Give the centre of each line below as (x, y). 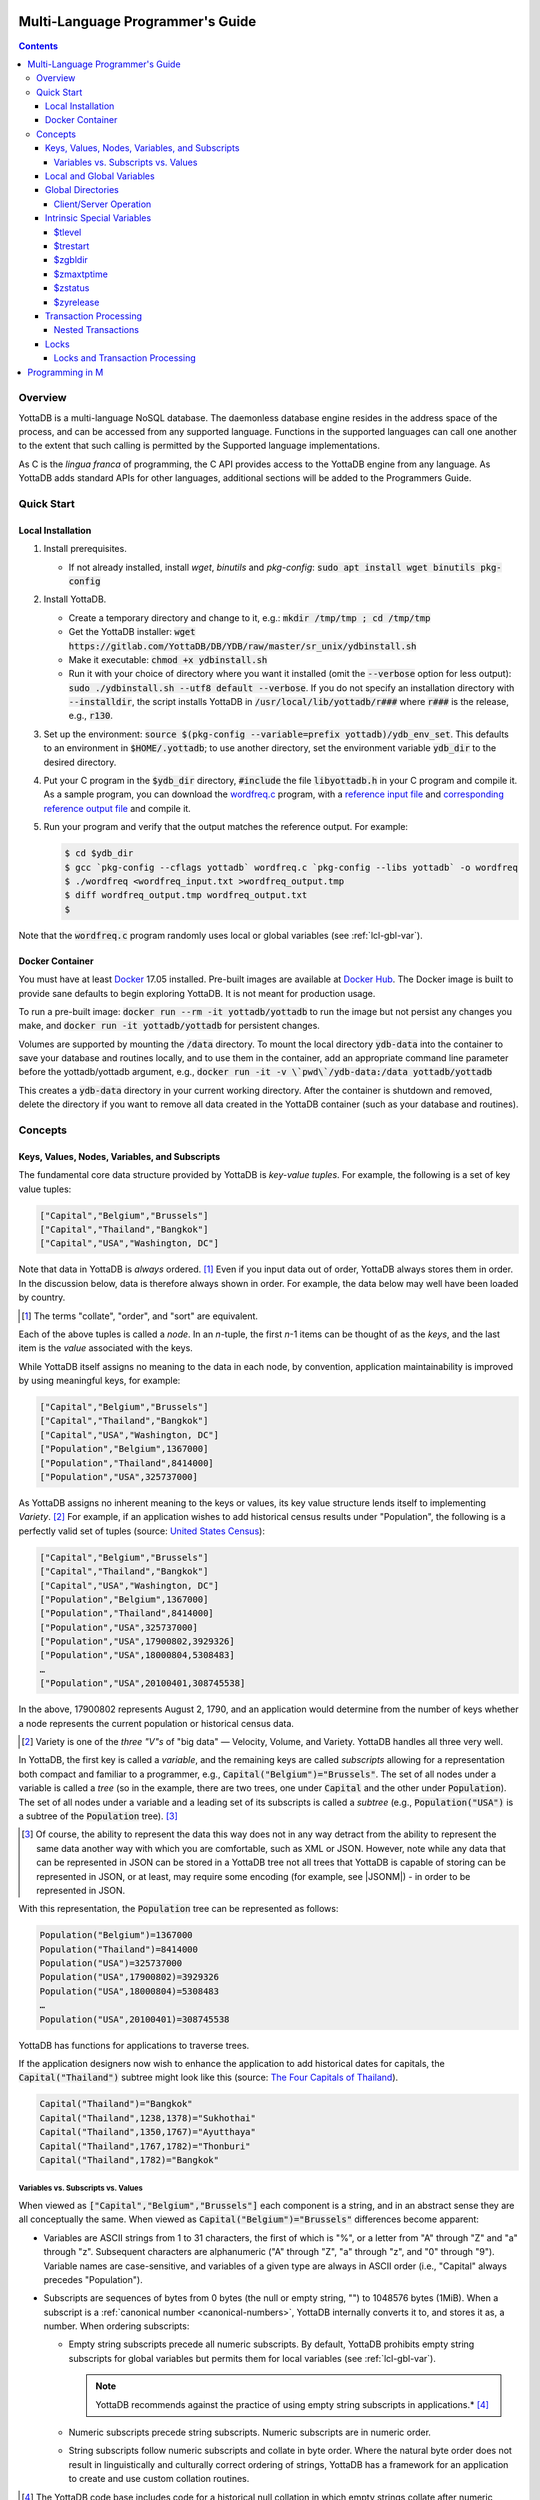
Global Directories (82, 190)
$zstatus (71, 288)
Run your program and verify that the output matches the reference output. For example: (226, 827)
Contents (38, 46)
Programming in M (65, 372)
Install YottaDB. (75, 599)
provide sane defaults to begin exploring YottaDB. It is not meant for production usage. (197, 993)
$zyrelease (76, 302)
